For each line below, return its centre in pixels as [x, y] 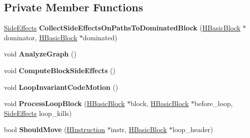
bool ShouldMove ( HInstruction [55, 129]
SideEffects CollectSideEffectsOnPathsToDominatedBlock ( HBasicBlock [122, 28]
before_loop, [213, 103]
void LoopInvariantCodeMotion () [61, 87]
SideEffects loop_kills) [38, 113]
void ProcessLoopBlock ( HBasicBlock [65, 103]
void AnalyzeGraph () [40, 54]
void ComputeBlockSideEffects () [60, 70]
